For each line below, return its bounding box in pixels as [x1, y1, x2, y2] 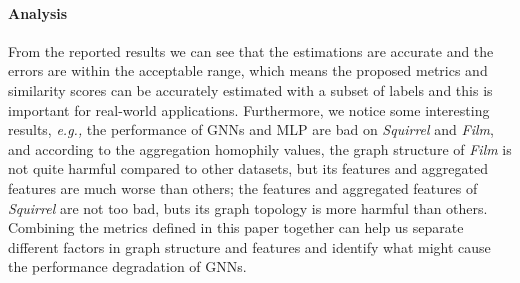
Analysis [8, 2, 68, 23]
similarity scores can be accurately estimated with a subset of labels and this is [8, 79, 493, 100]
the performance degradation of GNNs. [8, 256, 247, 277]
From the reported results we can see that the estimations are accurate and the [8, 40, 494, 61]
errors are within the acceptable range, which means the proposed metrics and [8, 60, 488, 81]
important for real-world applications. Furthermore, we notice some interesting [8, 99, 490, 120]
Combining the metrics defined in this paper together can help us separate [8, 217, 464, 238]
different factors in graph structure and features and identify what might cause [8, 236, 491, 257]
